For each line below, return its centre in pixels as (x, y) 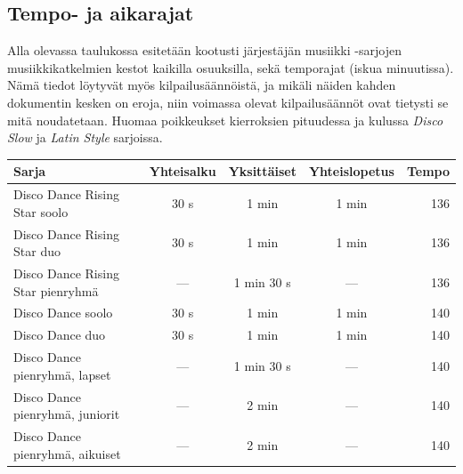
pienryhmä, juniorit (67, 414)
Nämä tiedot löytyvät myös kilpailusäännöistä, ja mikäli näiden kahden (202, 85)
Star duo (37, 251)
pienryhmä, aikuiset (67, 453)
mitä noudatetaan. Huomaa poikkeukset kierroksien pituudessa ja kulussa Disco (225, 120)
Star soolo (41, 211)
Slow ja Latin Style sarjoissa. (85, 137)
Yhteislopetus (351, 171)
